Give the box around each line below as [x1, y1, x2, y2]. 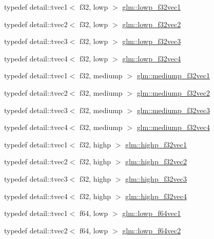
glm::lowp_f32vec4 [122, 53, 181, 63]
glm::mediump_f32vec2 [137, 87, 210, 98]
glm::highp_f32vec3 [125, 173, 187, 184]
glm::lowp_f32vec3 [122, 36, 181, 47]
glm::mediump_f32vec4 [137, 122, 210, 133]
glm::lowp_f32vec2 [122, 18, 181, 29]
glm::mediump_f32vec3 [137, 104, 210, 115]
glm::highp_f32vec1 [125, 139, 187, 149]
